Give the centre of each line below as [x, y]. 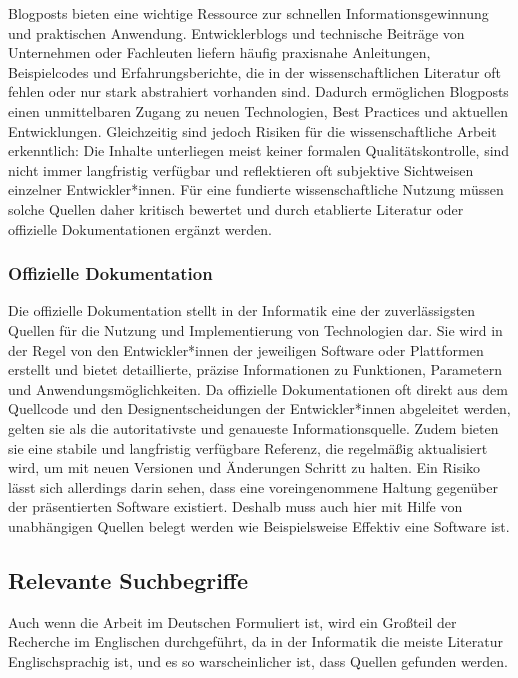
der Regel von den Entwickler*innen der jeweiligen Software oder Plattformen [246, 349]
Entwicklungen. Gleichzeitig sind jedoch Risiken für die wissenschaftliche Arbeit [252, 130]
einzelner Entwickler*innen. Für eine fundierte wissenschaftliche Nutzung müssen [256, 189]
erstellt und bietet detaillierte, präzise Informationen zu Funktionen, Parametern [255, 369]
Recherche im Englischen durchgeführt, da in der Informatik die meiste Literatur [255, 641]
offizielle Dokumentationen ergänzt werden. [140, 228]
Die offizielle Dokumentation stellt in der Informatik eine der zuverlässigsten [242, 310]
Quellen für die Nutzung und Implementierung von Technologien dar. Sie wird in [255, 329]
